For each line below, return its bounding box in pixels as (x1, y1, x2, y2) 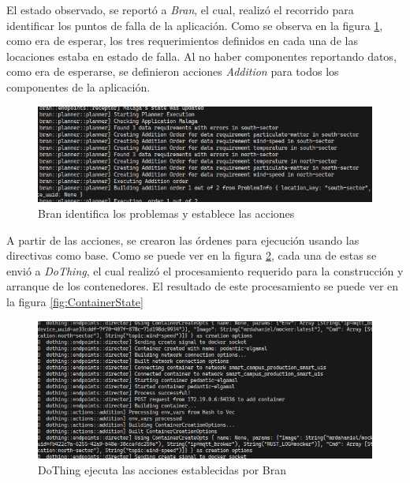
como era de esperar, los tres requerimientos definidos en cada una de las (6, 32, 358, 49)
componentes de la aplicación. (6, 78, 151, 95)
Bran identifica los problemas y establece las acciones (38, 205, 295, 222)
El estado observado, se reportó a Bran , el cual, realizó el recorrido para (6, 2, 354, 17)
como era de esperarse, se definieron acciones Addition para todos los (6, 63, 339, 80)
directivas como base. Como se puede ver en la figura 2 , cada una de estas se (6, 247, 377, 264)
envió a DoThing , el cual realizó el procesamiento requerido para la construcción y (6, 262, 404, 279)
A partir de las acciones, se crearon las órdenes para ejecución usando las (6, 231, 360, 248)
